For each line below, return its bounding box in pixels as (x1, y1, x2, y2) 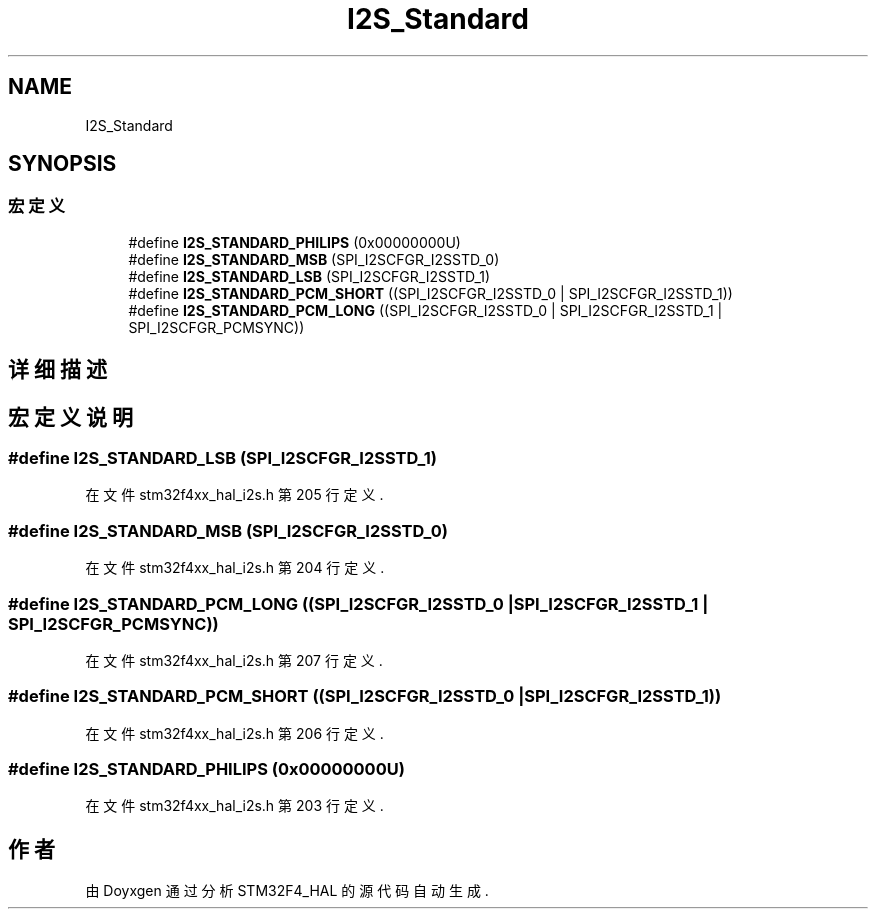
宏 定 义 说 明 (8, 404, 133, 430)
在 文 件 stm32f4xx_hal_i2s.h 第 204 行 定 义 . (85, 559, 385, 577)
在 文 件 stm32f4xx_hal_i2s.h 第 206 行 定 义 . (85, 724, 384, 742)
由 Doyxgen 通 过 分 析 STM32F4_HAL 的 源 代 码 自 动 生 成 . (85, 882, 489, 900)
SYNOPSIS (8, 151, 117, 177)
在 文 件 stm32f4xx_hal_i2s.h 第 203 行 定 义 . (85, 797, 384, 815)
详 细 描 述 (8, 357, 107, 383)
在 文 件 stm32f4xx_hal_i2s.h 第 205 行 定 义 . (85, 486, 384, 504)
